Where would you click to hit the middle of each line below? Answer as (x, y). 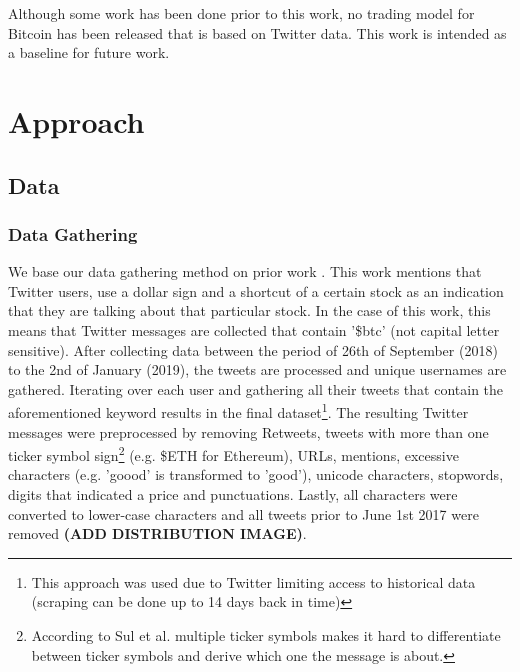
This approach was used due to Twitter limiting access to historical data (253, 581)
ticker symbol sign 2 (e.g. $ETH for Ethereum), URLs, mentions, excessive (233, 453)
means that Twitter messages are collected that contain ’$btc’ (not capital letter (254, 329)
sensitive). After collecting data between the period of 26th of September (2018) (253, 349)
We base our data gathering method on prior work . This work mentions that (245, 271)
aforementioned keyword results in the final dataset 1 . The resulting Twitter (238, 410)
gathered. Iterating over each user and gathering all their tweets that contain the (256, 388)
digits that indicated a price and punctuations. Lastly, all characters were (233, 494)
